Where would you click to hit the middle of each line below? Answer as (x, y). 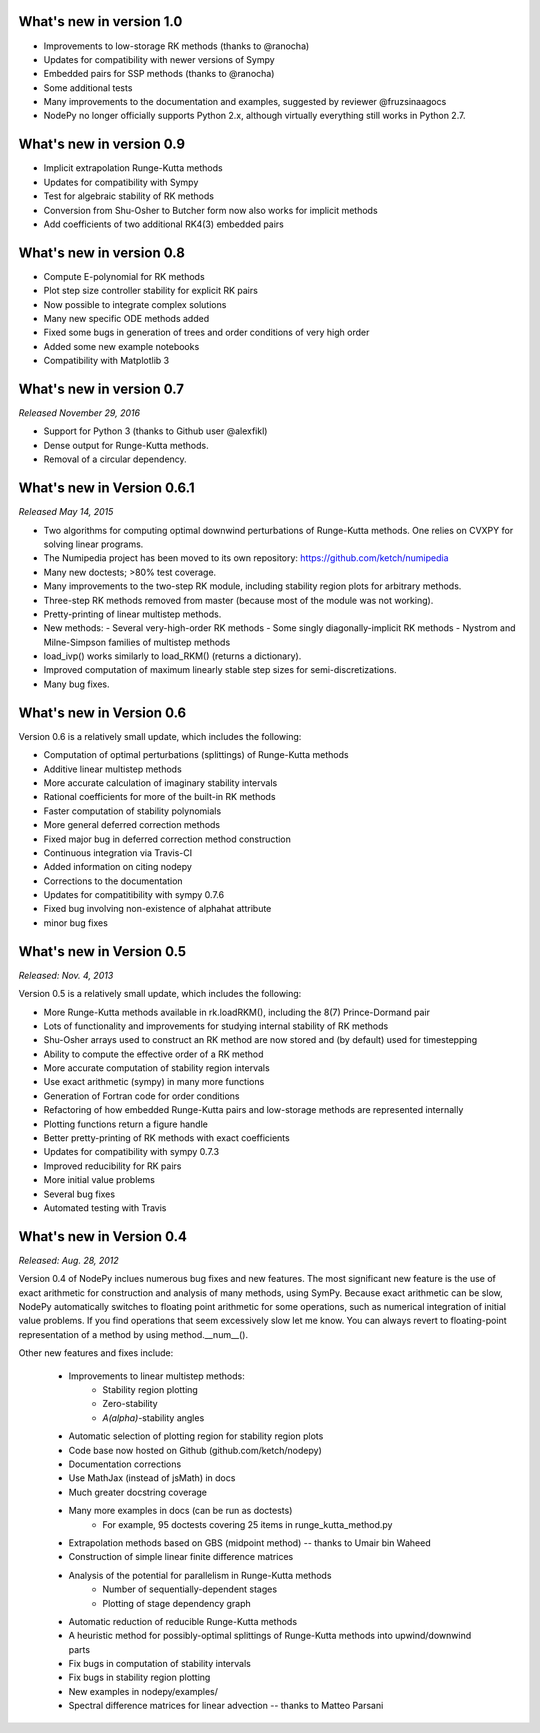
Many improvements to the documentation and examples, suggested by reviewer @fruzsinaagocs (245, 102)
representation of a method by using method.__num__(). (133, 1334)
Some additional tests (88, 87)
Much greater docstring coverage (138, 1492)
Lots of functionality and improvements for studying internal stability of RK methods (216, 1026)
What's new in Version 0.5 (102, 951)
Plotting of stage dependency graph (177, 1603)
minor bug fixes (76, 922)
